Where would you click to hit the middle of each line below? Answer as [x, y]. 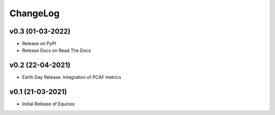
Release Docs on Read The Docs [57, 50]
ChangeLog [34, 13]
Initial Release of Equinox [48, 104]
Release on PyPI [39, 44]
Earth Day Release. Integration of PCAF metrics [72, 77]
